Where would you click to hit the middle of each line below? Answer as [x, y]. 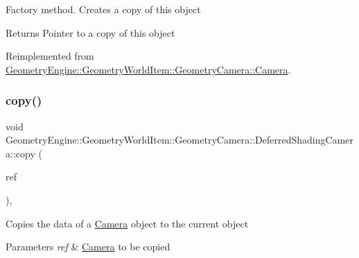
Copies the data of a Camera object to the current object [127, 223]
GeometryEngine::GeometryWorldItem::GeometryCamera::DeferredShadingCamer [179, 140]
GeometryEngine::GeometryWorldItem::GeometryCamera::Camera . [148, 69]
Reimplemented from [50, 56]
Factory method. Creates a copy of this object [103, 9]
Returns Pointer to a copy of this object [90, 32]
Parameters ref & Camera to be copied [88, 247]
